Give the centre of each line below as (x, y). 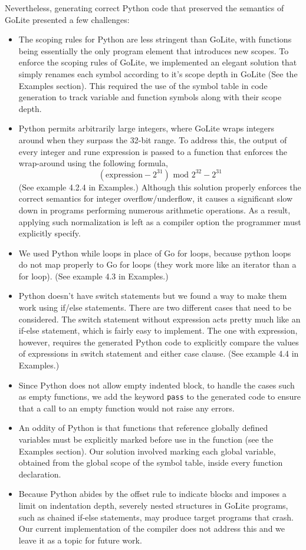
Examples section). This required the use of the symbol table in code (143, 85)
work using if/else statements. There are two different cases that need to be (155, 307)
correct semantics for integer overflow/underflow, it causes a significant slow (155, 198)
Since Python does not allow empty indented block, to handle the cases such (157, 385)
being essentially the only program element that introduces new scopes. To (154, 50)
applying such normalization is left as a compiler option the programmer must (160, 221)
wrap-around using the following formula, (93, 163)
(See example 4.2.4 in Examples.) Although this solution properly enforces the (160, 187)
